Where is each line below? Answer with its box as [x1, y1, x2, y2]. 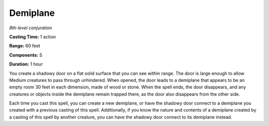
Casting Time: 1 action [9, 34, 56, 40]
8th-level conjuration [9, 25, 52, 31]
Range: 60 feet [9, 43, 40, 49]
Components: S [9, 52, 42, 58]
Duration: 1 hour [9, 61, 43, 67]
